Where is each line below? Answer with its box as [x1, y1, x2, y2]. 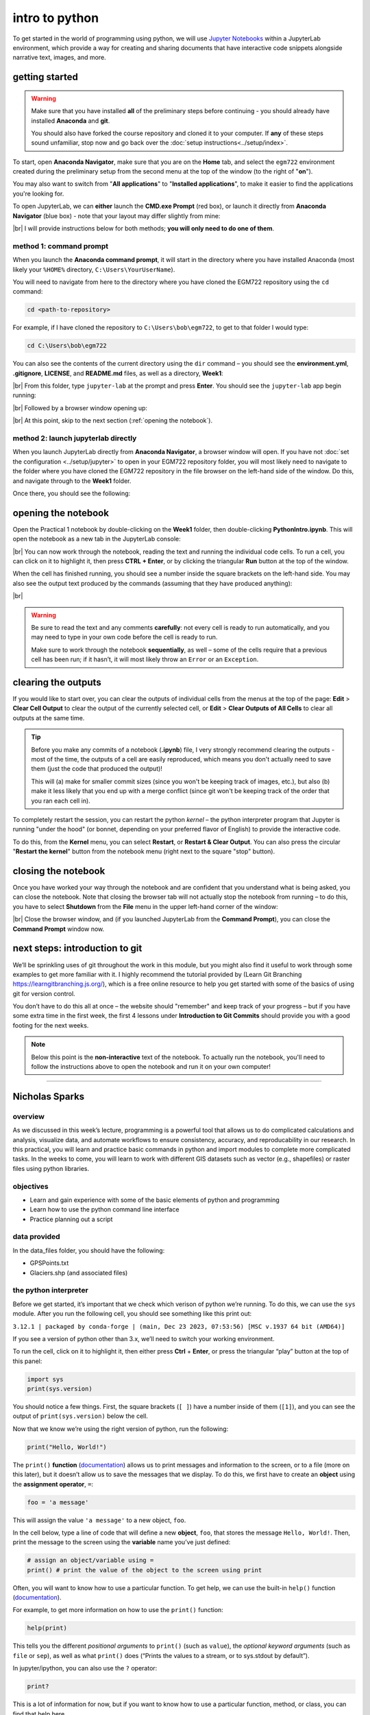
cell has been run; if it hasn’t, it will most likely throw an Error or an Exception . [31, 655, 259, 663]
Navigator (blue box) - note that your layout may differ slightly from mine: [12, 211, 221, 220]
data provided [12, 1232, 61, 1242]
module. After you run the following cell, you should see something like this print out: [12, 1310, 252, 1318]
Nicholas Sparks [12, 1091, 85, 1102]
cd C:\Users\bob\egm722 [27, 342, 108, 350]
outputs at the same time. [12, 713, 85, 722]
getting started [12, 71, 78, 83]
